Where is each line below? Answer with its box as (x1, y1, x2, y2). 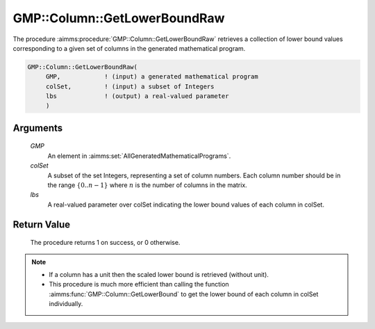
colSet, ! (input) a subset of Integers (45, 82, 215, 90)
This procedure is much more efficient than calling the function (49, 280, 229, 289)
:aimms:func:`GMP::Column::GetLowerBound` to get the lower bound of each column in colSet (49, 289, 319, 298)
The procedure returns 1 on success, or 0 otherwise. (30, 239, 181, 247)
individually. (49, 300, 83, 308)
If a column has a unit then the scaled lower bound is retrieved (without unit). (49, 271, 269, 279)
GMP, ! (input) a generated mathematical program (45, 73, 258, 81)
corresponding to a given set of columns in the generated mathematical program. (12, 44, 246, 52)
